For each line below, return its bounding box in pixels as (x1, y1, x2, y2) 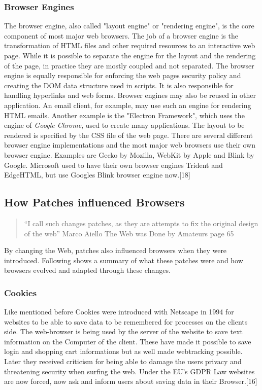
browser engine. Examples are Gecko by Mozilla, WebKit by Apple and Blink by (4, 149, 254, 160)
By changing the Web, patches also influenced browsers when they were (4, 245, 227, 256)
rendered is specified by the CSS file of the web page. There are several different (4, 129, 253, 140)
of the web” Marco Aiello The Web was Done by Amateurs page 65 (24, 228, 234, 238)
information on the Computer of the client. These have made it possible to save (4, 336, 251, 346)
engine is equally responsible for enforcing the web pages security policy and (4, 70, 241, 81)
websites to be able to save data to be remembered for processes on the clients (4, 316, 248, 327)
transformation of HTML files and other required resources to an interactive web (4, 40, 255, 51)
